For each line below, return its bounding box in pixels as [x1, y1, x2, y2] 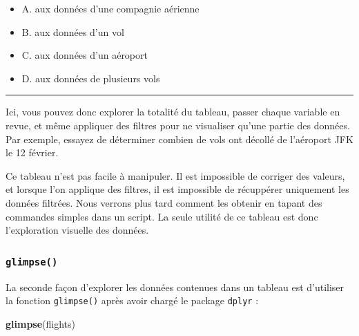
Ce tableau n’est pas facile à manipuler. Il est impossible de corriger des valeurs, [6, 168, 345, 183]
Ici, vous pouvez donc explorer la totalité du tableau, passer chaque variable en [6, 104, 340, 119]
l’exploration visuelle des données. [6, 223, 149, 237]
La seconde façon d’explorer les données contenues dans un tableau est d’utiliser [6, 279, 345, 294]
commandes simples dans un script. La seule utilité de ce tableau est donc [6, 209, 318, 223]
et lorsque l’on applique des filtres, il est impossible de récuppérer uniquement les [6, 182, 349, 196]
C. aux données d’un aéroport [21, 48, 148, 62]
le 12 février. [6, 145, 59, 160]
